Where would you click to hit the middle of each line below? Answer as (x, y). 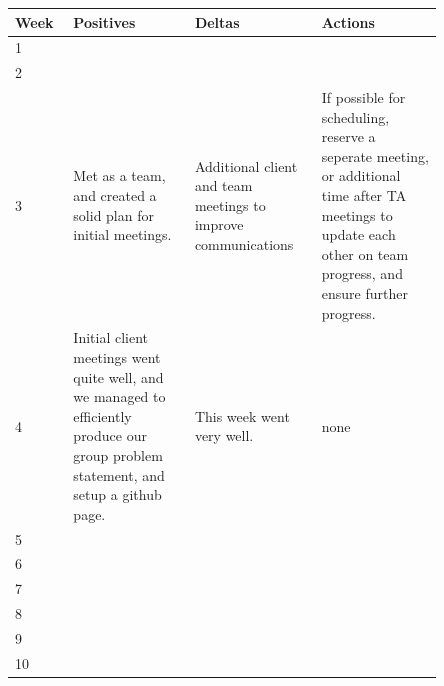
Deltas (217, 21)
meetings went (117, 357)
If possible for (363, 97)
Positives (104, 21)
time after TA (364, 195)
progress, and (362, 273)
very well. (224, 435)
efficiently (102, 415)
